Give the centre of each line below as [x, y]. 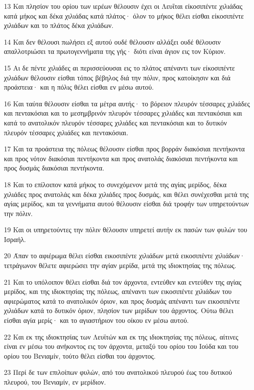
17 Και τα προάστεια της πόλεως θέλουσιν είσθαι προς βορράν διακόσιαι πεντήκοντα [125, 149]
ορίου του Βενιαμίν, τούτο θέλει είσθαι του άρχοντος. [80, 355]
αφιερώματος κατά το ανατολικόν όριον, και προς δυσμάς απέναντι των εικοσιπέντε [122, 301]
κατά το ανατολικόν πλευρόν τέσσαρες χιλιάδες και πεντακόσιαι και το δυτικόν [115, 122]
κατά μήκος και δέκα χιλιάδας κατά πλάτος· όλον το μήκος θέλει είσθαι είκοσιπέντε [124, 15]
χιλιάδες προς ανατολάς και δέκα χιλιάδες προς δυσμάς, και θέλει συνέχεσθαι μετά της [127, 194]
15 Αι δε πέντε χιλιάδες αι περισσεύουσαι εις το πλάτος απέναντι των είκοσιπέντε [119, 67]
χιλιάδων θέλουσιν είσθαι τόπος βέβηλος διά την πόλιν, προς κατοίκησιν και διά [117, 77]
